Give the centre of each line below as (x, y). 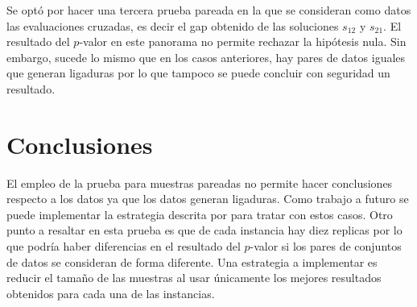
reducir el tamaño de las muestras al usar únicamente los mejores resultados (194, 278)
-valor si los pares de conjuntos (326, 246)
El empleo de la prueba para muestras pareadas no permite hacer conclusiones (200, 183)
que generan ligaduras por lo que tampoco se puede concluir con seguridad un (198, 73)
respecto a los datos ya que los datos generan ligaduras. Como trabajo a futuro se (208, 199)
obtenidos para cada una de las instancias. (111, 293)
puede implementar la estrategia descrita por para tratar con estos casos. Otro (200, 214)
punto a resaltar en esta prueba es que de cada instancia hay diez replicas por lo (204, 230)
